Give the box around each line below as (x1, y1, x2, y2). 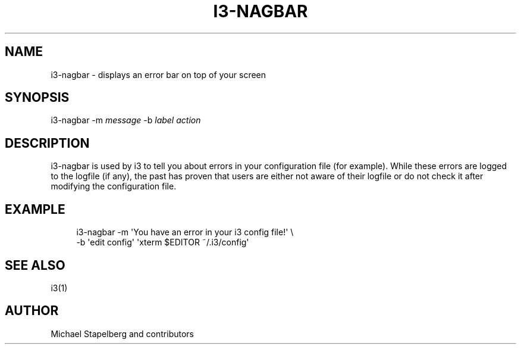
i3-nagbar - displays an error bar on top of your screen (51, 69, 266, 80)
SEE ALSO (5, 257, 65, 273)
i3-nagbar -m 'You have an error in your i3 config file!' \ (76, 227, 294, 238)
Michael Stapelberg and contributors (51, 328, 194, 339)
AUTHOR (5, 303, 59, 319)
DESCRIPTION (5, 135, 90, 151)
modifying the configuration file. (51, 181, 177, 192)
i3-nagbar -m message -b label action (51, 115, 201, 126)
